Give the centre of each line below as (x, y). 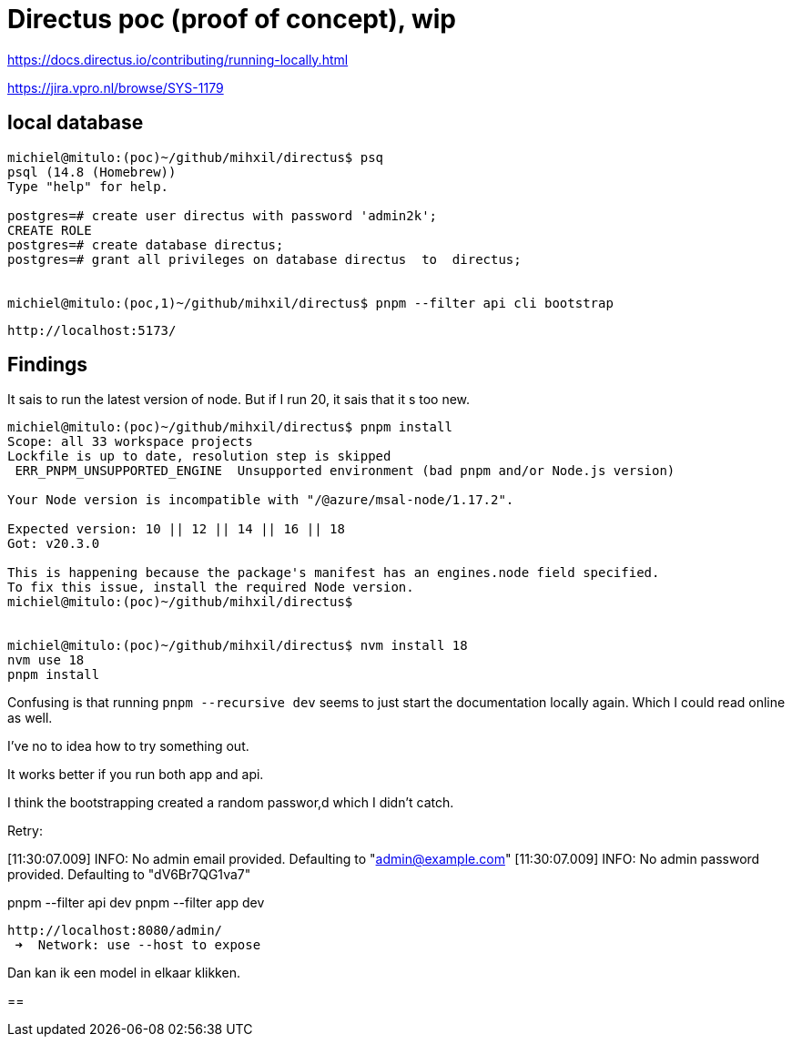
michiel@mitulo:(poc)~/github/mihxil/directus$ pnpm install (230, 427)
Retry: (25, 831)
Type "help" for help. (88, 186)
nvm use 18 (46, 660)
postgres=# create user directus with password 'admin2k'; (223, 215)
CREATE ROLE (50, 230)
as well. (30, 718)
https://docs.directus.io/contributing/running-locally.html (178, 59)
